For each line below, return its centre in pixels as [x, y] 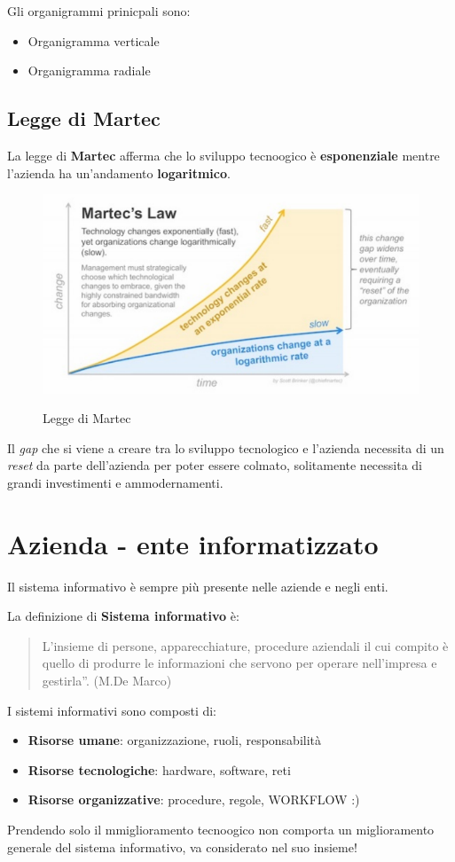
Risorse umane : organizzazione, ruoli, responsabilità [175, 740]
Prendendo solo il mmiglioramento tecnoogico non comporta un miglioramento [221, 829]
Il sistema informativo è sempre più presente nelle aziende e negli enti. [198, 586]
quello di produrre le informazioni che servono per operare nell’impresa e [239, 663]
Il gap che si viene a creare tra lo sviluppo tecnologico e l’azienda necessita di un [226, 447]
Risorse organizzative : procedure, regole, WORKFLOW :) [194, 799]
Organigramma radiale [89, 71]
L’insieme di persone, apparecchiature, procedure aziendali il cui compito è [245, 645]
